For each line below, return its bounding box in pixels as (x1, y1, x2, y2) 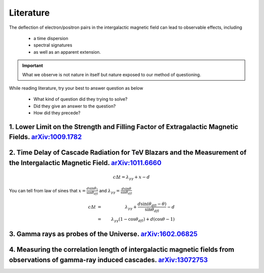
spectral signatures (33, 42, 73, 48)
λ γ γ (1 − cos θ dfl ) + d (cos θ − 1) (110, 216, 175, 223)
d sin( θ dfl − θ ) (137, 201, 167, 208)
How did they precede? (33, 110, 81, 116)
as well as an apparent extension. (33, 49, 101, 55)
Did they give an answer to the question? (33, 103, 116, 109)
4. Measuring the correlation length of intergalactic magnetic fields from (9, 246, 235, 254)
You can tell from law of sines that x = (9, 188, 86, 193)
